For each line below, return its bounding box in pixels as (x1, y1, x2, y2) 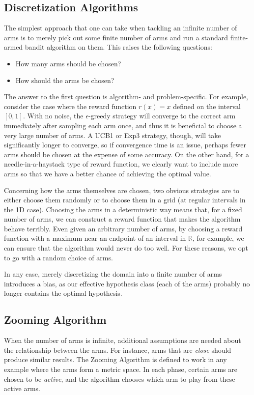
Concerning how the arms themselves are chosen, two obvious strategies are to (4, 185, 239, 195)
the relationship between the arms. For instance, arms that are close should (4, 344, 231, 355)
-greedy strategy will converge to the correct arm (88, 111, 236, 121)
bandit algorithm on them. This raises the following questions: (25, 42, 213, 52)
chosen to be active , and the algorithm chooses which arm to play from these (4, 373, 235, 384)
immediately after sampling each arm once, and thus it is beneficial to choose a (4, 120, 242, 130)
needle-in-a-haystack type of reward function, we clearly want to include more (4, 159, 238, 169)
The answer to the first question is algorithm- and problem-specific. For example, (4, 91, 248, 102)
